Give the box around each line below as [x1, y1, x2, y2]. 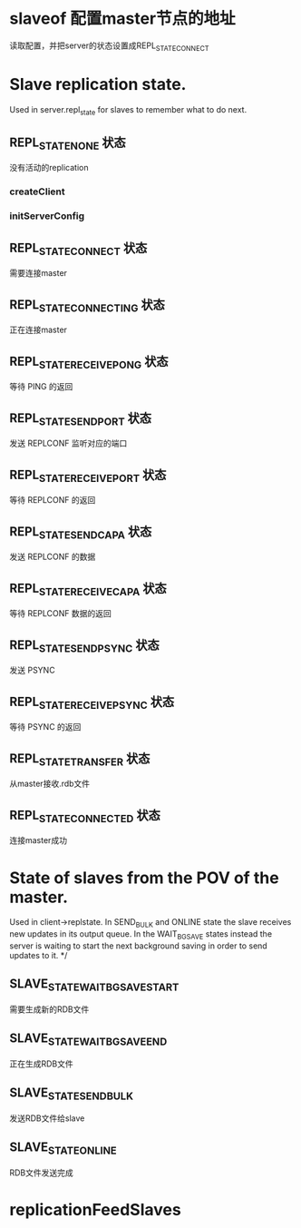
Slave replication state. [9, 74, 187, 94]
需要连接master [9, 268, 68, 279]
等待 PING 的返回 [9, 381, 73, 392]
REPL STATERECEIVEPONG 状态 [9, 353, 169, 371]
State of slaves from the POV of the [9, 868, 279, 888]
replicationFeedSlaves [9, 1200, 181, 1221]
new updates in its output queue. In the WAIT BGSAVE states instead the [9, 928, 273, 941]
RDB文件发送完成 [9, 1167, 74, 1178]
